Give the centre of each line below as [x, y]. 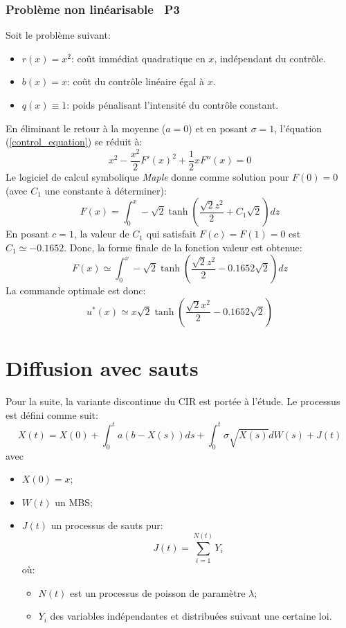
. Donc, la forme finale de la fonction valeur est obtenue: [183, 247]
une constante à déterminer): [106, 190]
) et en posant [218, 128]
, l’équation [298, 128]
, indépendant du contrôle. [270, 58]
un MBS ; [74, 502]
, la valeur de [101, 234]
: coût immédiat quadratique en [138, 58]
